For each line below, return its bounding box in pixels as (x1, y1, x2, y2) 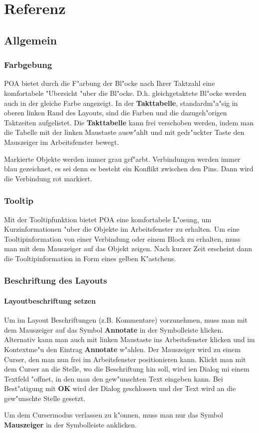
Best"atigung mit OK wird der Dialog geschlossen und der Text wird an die (4, 383, 236, 394)
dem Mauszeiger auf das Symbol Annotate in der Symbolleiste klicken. (4, 324, 224, 335)
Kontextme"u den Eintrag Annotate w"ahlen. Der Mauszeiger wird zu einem (4, 344, 241, 354)
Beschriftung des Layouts (4, 274, 108, 287)
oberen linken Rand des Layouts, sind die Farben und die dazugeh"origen (4, 107, 227, 118)
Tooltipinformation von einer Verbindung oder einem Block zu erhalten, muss (4, 233, 241, 244)
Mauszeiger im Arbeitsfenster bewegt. (4, 136, 119, 147)
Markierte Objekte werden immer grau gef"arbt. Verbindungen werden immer (4, 153, 241, 164)
